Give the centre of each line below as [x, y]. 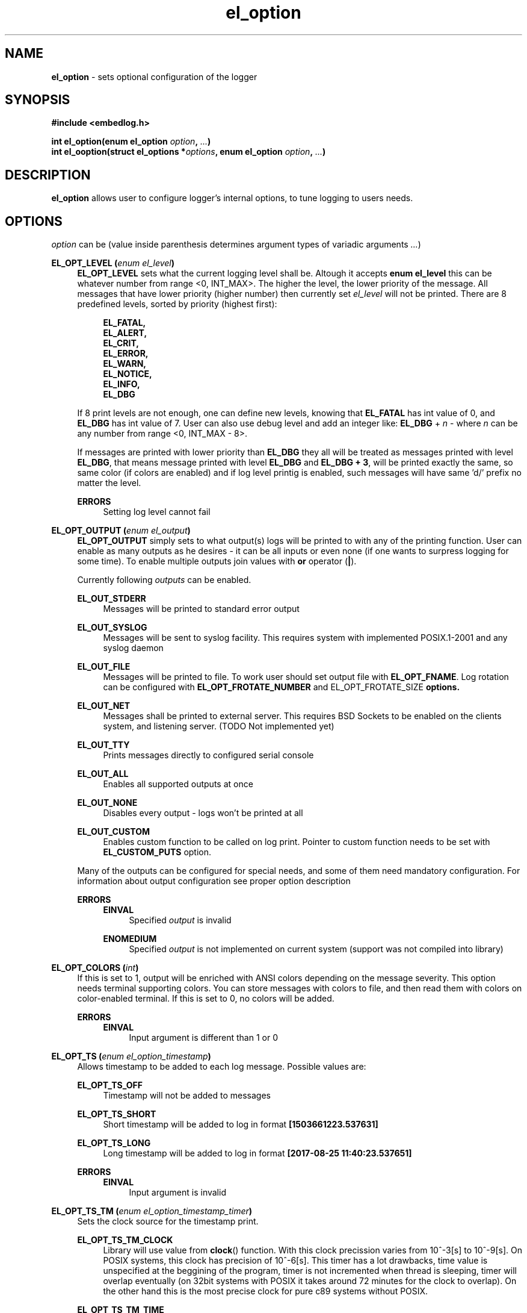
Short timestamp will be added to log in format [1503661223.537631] [241, 1124]
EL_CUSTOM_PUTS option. [157, 852]
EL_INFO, [122, 384]
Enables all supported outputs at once [178, 784]
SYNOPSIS [38, 100]
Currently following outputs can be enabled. [164, 580]
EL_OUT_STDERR [112, 599]
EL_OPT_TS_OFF [110, 1085]
